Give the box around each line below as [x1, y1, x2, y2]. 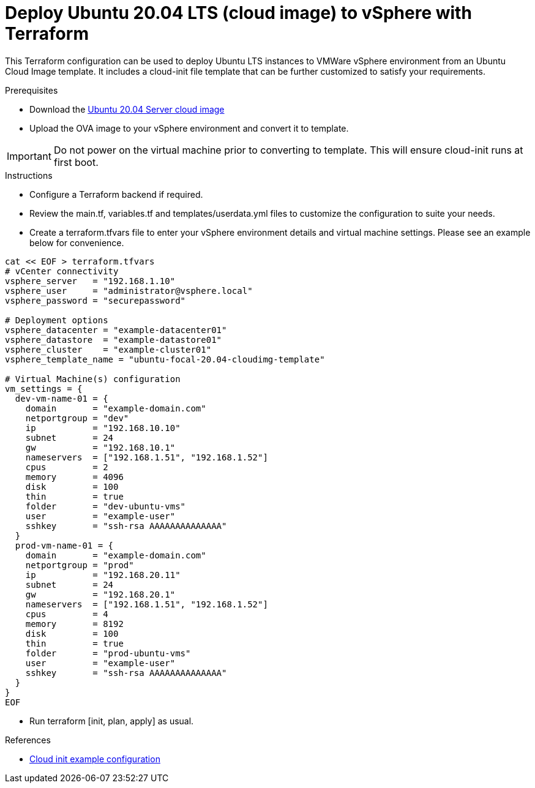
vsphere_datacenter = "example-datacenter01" [5, 325, 227, 335]
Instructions [5, 170, 53, 181]
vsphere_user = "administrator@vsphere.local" [5, 285, 253, 296]
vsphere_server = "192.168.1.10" [5, 276, 176, 286]
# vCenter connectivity [5, 266, 119, 276]
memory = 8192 [25, 618, 124, 629]
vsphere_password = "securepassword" [5, 295, 186, 306]
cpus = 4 [25, 609, 108, 619]
